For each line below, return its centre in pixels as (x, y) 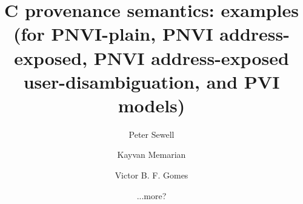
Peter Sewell (151, 134)
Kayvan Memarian (151, 155)
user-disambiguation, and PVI (151, 81)
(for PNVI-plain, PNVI (113, 34)
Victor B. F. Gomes (151, 175)
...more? (151, 195)
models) (151, 105)
